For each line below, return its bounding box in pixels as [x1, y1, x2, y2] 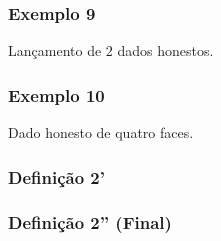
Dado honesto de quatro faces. [8, 122, 194, 143]
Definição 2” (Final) [8, 210, 172, 235]
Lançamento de [8, 40, 102, 61]
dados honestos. [117, 40, 214, 61]
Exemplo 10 [8, 82, 105, 107]
